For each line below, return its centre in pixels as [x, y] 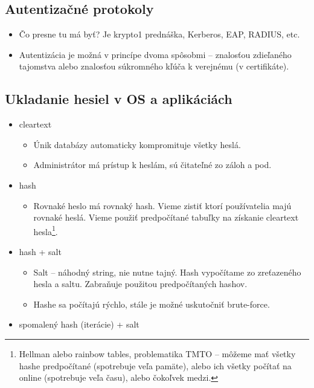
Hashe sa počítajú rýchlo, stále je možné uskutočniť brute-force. [152, 304]
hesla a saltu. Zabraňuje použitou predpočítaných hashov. [140, 284]
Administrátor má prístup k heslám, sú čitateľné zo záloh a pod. [152, 165]
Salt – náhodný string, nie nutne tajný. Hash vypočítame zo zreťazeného [167, 272]
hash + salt [40, 251]
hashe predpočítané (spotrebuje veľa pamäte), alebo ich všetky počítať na [155, 365]
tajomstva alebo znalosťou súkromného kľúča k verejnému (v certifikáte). [154, 66]
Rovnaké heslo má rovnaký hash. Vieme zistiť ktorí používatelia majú [162, 205]
